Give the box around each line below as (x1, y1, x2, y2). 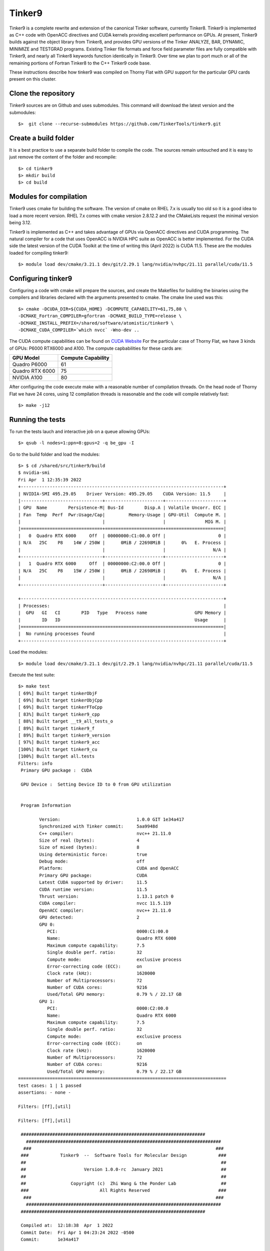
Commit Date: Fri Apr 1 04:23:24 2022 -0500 (20, 1229, 134, 1235)
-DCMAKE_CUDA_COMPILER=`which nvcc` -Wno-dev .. (18, 327, 139, 333)
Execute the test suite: (9, 672, 55, 678)
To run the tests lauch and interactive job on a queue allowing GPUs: (9, 428, 150, 434)
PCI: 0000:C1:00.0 (46, 928, 168, 934)
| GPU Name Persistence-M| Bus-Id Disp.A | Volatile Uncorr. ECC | (18, 505, 226, 510)
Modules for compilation (9, 193, 87, 201)
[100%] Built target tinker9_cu (18, 746, 97, 752)
